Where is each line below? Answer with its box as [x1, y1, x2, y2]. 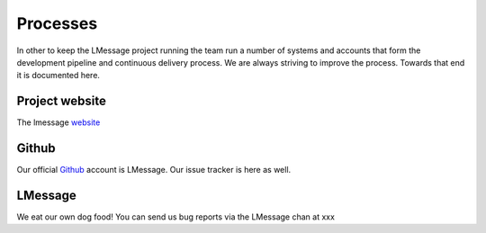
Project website [16, 94, 107, 109]
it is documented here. [16, 70, 101, 81]
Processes [16, 13, 98, 33]
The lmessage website [16, 117, 101, 128]
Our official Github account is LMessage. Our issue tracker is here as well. [16, 165, 292, 175]
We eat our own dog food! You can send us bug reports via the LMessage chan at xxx [16, 211, 335, 222]
